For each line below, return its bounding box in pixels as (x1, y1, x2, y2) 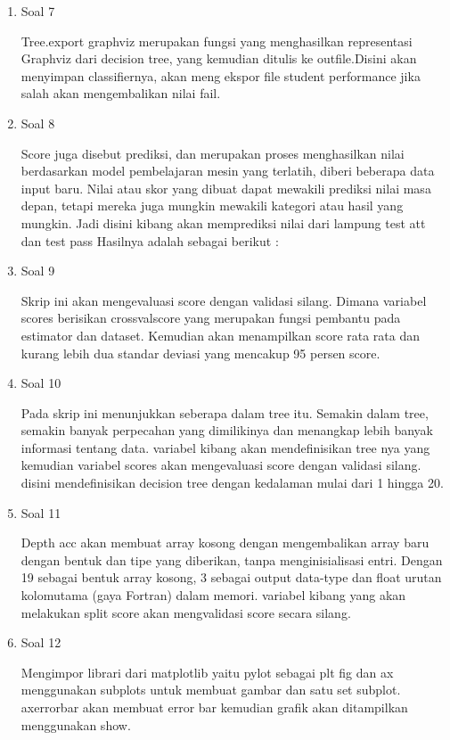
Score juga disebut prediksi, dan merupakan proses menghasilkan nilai (20, 144, 405, 162)
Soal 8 (20, 113, 55, 132)
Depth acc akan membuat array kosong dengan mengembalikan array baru (20, 533, 430, 552)
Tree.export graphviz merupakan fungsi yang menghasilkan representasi (20, 31, 413, 50)
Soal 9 (20, 261, 55, 280)
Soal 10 (20, 374, 61, 392)
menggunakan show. (20, 715, 131, 734)
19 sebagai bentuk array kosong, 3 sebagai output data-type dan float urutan (20, 568, 442, 587)
